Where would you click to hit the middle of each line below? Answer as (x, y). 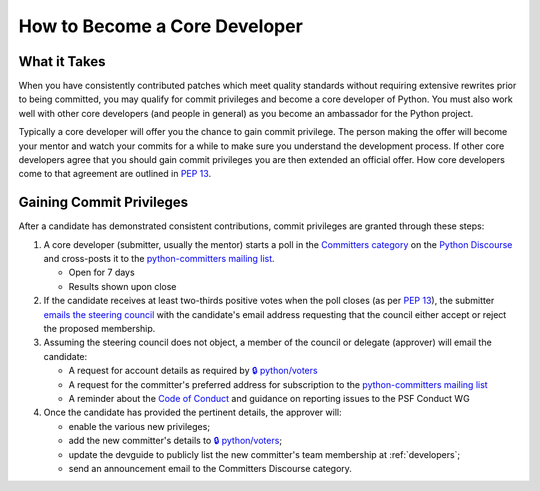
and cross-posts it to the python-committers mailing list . (159, 259)
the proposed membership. (99, 329)
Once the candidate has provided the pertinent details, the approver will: (192, 412)
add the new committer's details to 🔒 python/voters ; (175, 441)
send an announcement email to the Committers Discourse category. (210, 468)
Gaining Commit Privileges (103, 202)
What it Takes (62, 61)
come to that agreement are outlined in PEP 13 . (115, 174)
